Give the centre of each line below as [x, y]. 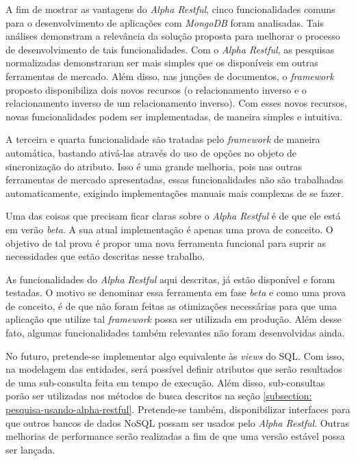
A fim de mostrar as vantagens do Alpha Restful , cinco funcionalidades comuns [170, 9]
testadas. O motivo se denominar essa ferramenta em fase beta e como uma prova [176, 292]
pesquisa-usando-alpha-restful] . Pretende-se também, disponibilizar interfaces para [178, 409]
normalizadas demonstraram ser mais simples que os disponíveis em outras [162, 63]
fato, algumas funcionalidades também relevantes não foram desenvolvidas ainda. [175, 333]
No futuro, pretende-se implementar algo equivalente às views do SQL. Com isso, [175, 355]
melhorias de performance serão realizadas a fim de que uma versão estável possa [175, 436]
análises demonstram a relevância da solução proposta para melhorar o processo [173, 36]
